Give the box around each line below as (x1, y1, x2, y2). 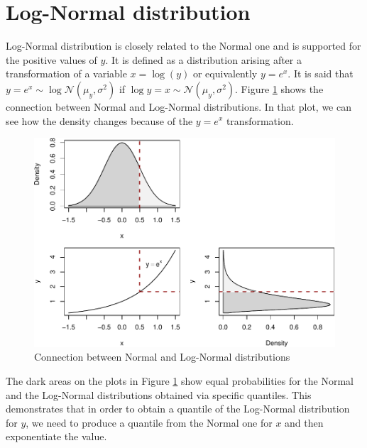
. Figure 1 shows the (235, 81, 324, 96)
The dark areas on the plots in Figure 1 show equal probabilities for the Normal (6, 373, 354, 388)
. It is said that (287, 66, 354, 81)
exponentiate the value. (6, 429, 107, 444)
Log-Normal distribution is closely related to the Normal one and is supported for (6, 38, 361, 53)
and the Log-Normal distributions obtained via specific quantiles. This (6, 387, 312, 402)
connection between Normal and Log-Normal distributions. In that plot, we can (6, 99, 351, 114)
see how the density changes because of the (6, 113, 193, 128)
